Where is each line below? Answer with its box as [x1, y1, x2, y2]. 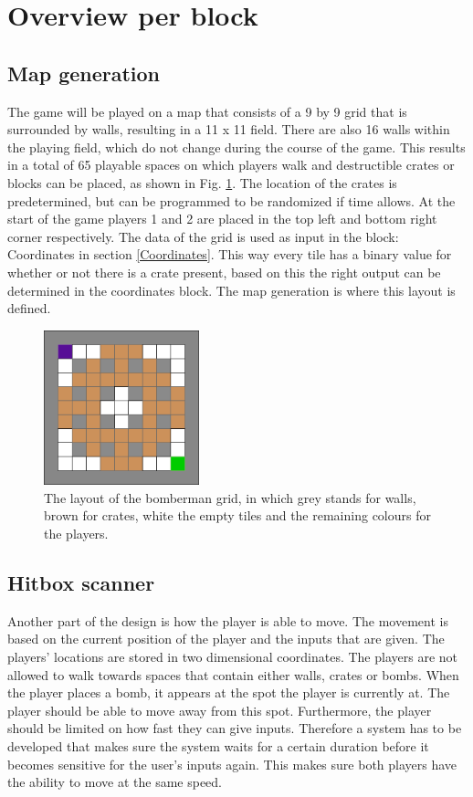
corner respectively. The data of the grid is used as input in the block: [7, 226, 399, 246]
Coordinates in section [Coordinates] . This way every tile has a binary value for [7, 245, 452, 264]
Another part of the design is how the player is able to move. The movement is [7, 611, 448, 630]
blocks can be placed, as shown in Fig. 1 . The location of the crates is [7, 173, 397, 192]
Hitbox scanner [7, 569, 155, 597]
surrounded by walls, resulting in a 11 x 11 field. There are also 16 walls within [7, 120, 450, 139]
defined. [7, 299, 51, 318]
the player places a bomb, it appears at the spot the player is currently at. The [7, 683, 450, 702]
